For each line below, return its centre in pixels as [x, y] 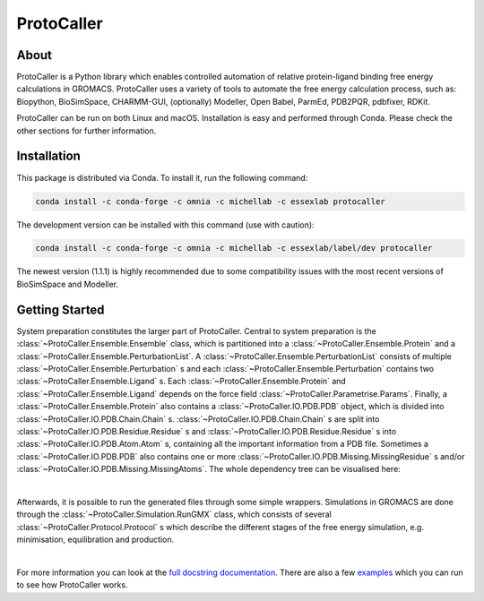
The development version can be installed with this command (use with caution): [165, 225]
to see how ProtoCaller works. [72, 585]
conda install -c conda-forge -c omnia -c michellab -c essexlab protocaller [210, 201]
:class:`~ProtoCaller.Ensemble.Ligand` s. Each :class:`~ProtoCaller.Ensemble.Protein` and [181, 382]
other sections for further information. [86, 131]
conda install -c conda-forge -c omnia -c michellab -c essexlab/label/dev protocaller [234, 248]
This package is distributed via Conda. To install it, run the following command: [162, 177]
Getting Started [60, 309]
